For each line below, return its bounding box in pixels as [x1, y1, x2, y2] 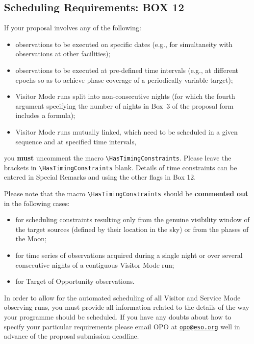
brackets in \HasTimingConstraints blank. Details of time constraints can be [4, 162, 237, 172]
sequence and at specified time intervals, [15, 136, 136, 146]
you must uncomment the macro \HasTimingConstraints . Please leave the [4, 153, 231, 163]
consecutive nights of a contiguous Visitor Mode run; [15, 259, 174, 270]
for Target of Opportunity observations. [15, 276, 135, 286]
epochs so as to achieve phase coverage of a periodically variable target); [15, 74, 233, 85]
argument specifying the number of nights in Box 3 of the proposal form [15, 100, 234, 111]
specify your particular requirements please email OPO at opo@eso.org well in [4, 321, 240, 331]
